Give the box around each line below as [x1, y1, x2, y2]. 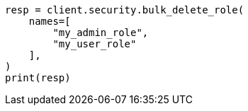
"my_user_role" [52, 38, 137, 49]
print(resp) [5, 72, 71, 83]
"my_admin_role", [52, 27, 149, 38]
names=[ [28, 16, 71, 27]
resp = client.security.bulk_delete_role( [5, 4, 244, 16]
